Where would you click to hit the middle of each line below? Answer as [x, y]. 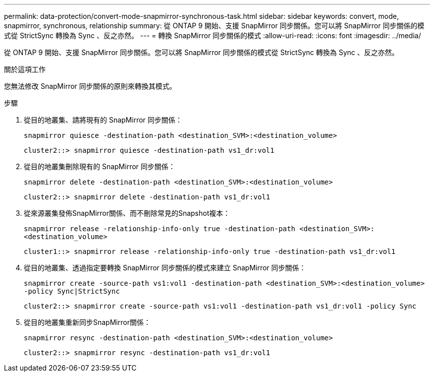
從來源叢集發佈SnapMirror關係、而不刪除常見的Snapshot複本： [127, 213]
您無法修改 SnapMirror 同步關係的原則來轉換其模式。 [90, 86]
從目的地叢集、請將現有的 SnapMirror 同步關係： [103, 120]
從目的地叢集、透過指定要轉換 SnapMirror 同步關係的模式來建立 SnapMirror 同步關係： [165, 268]
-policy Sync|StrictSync [72, 291]
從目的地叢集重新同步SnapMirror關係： [87, 322]
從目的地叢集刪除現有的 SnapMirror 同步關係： [100, 166]
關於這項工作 [25, 69]
